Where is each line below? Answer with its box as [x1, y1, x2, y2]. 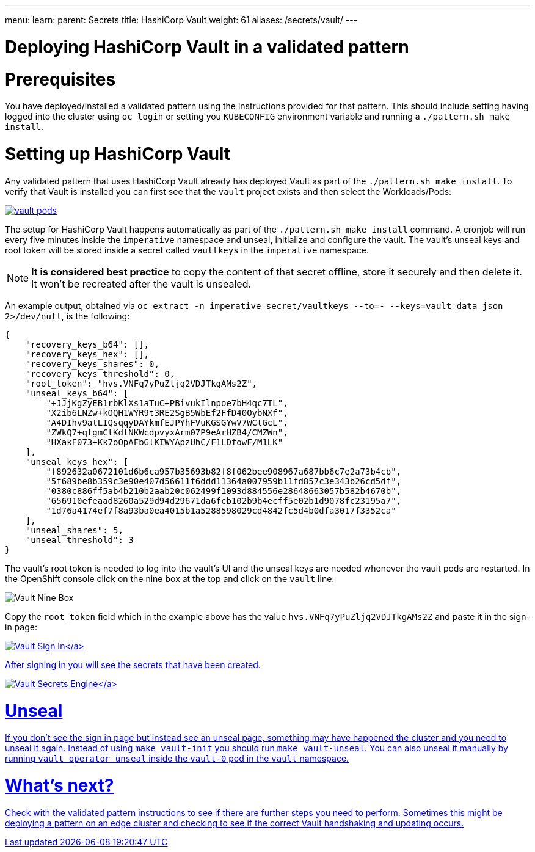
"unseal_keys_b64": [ [25, 388, 129, 398]
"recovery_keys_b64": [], [25, 339, 150, 349]
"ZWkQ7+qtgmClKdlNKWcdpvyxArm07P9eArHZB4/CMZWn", [46, 427, 288, 437]
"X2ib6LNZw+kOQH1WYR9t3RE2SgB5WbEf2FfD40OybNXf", [46, 407, 288, 418]
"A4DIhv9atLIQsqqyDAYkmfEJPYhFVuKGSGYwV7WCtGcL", [46, 417, 288, 428]
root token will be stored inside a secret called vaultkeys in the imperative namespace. [5, 244, 369, 255]
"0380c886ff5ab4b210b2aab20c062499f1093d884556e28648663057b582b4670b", [46, 486, 402, 496]
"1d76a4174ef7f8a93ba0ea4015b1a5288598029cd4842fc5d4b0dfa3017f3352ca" [46, 505, 396, 515]
